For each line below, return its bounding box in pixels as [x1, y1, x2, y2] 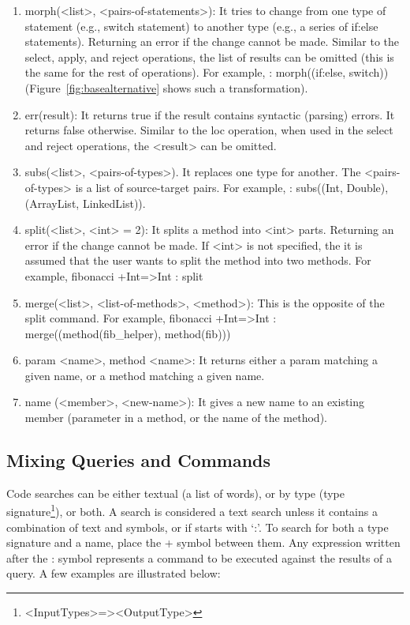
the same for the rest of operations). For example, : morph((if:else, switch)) [24, 64, 389, 81]
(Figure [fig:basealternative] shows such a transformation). [24, 79, 308, 96]
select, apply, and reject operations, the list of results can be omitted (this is [24, 48, 394, 65]
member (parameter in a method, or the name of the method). [24, 409, 327, 426]
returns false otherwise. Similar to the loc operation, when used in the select [24, 122, 393, 138]
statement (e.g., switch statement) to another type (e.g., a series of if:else [24, 17, 378, 34]
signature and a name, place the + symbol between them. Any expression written [6, 534, 401, 551]
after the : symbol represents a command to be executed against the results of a [6, 549, 393, 566]
